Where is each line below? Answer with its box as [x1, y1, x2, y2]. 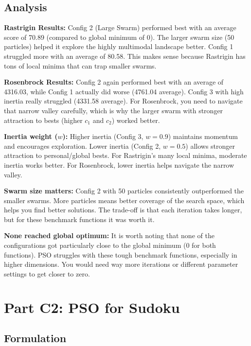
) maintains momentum [168, 131, 238, 141]
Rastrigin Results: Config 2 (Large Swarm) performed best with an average [4, 22, 236, 33]
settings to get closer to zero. [4, 268, 90, 278]
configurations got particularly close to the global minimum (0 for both [4, 240, 216, 250]
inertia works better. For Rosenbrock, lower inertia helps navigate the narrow [4, 159, 234, 170]
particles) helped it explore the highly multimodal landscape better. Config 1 [4, 41, 233, 52]
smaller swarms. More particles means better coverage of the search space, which [4, 195, 245, 205]
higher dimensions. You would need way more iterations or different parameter [4, 259, 238, 269]
